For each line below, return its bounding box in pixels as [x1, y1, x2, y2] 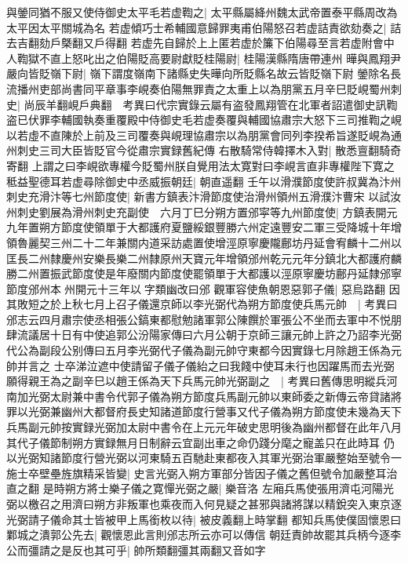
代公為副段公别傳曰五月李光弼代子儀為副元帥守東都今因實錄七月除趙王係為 [6, 342, 391, 358]
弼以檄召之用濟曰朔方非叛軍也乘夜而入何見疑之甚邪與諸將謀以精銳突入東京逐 [6, 496, 402, 511]
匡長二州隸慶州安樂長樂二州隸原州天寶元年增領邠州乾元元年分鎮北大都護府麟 [6, 249, 402, 266]
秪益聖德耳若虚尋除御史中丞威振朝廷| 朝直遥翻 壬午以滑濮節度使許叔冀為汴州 [6, 173, 402, 189]
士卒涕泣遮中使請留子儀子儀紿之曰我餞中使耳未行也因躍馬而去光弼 [53, 357, 395, 373]
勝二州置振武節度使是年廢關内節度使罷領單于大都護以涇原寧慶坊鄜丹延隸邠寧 [6, 265, 402, 282]
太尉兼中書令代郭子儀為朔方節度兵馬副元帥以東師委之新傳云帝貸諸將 [49, 388, 402, 404]
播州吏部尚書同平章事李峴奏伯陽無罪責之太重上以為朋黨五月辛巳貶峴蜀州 [16, 80, 391, 96]
